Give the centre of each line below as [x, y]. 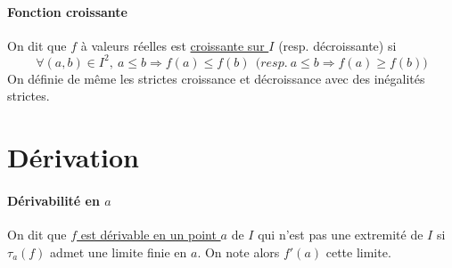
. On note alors [238, 252]
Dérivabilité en [53, 201]
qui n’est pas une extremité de [341, 235]
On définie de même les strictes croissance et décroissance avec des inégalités [216, 78]
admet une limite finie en [119, 252]
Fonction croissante [68, 11]
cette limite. [358, 252]
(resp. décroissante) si [337, 45]
